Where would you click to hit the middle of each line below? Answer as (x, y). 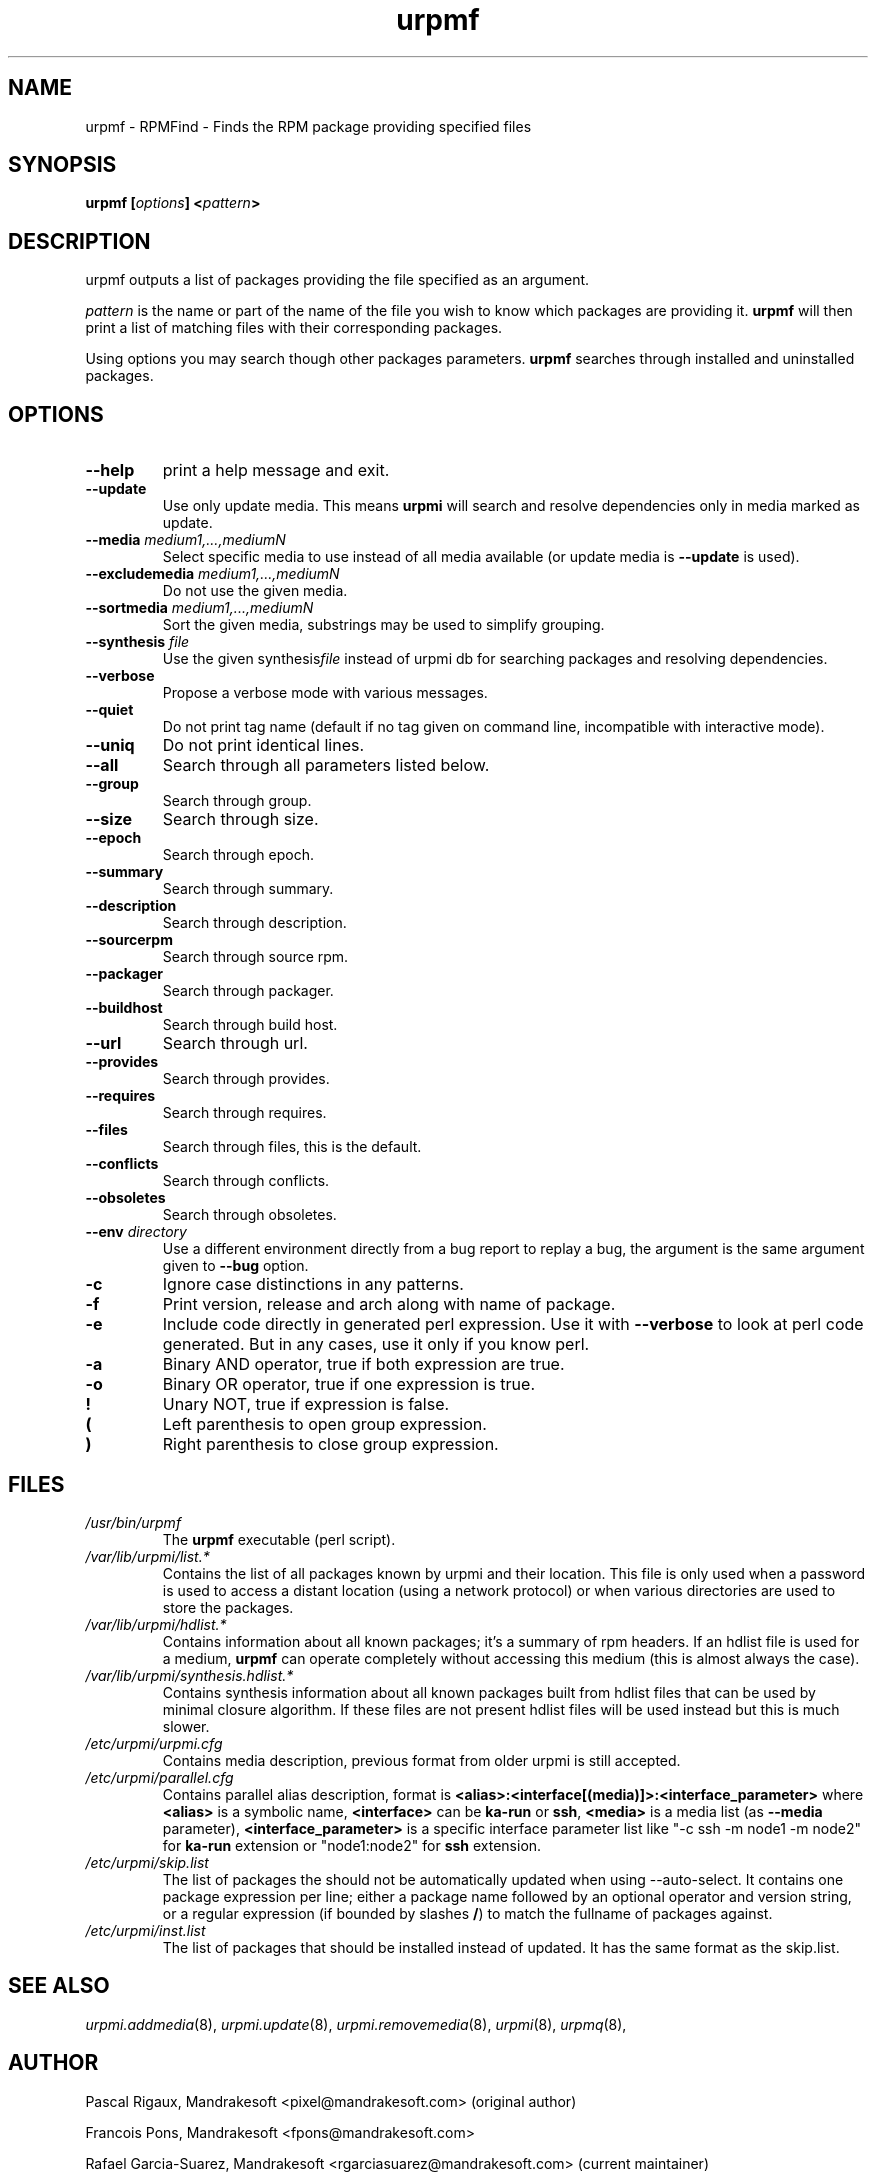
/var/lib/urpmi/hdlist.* (156, 1624)
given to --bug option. (235, 1266)
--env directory (136, 1232)
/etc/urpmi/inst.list (145, 1930)
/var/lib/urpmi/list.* (147, 1556)
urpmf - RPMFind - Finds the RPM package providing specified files (308, 126)
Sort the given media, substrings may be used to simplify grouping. (383, 625)
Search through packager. (248, 991)
